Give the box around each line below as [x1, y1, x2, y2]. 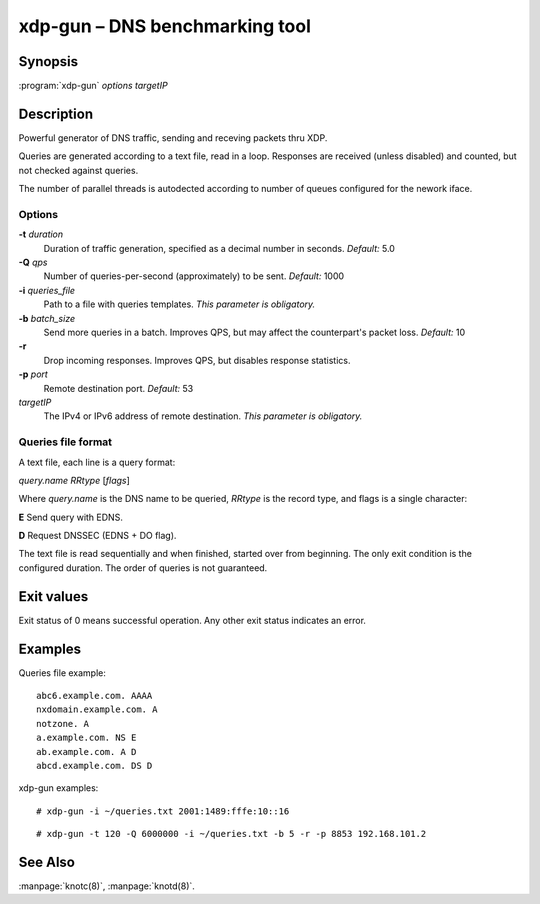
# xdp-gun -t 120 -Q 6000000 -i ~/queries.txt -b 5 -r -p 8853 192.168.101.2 [36, 828, 427, 840]
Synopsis [18, 53, 79, 70]
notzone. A [36, 718, 90, 729]
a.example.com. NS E [36, 732, 137, 744]
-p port [18, 368, 49, 380]
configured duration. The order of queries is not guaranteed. [18, 561, 268, 574]
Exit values [18, 588, 89, 605]
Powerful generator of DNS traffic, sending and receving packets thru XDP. [18, 131, 328, 144]
